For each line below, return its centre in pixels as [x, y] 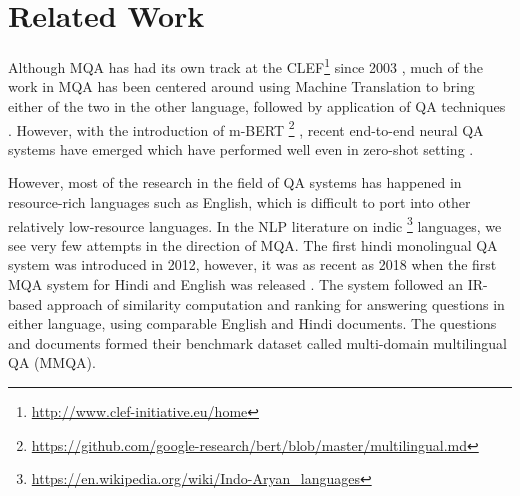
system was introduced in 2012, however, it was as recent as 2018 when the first [252, 264]
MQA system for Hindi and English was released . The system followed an [236, 284]
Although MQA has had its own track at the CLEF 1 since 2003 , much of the [245, 65]
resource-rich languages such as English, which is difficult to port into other [239, 202]
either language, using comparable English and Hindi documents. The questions [252, 323]
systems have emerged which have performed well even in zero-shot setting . [241, 148]
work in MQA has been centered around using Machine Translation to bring [241, 86]
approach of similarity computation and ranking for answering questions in [275, 303]
